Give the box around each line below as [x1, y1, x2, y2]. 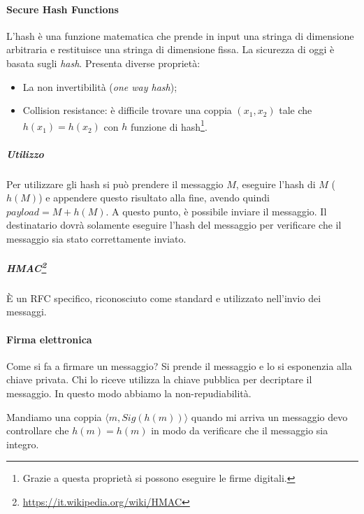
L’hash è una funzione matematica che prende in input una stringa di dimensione [6, 28, 354, 43]
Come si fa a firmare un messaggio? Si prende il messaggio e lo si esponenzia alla [6, 358, 352, 373]
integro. [6, 436, 39, 451]
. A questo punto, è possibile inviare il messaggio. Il [105, 204, 327, 218]
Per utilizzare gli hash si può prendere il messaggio [6, 176, 224, 191]
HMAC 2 [6, 259, 47, 275]
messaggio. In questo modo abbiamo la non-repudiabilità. [6, 385, 252, 400]
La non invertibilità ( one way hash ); [22, 79, 177, 94]
